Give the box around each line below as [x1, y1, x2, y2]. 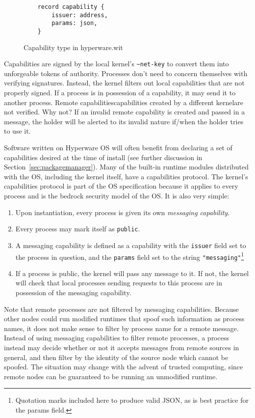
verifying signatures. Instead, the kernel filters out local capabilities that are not [4, 78, 245, 88]
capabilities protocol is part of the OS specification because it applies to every [4, 181, 238, 191]
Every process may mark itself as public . [15, 223, 140, 234]
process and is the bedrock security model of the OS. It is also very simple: [4, 191, 229, 200]
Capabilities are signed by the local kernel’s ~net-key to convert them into [4, 58, 229, 69]
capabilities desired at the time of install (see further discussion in [4, 152, 203, 162]
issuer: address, [51, 11, 108, 19]
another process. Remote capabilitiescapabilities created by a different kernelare [4, 97, 243, 107]
